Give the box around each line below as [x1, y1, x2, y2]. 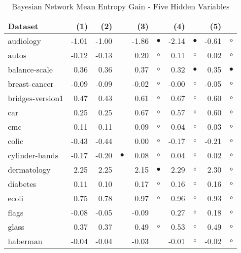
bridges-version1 [8, 92, 64, 104]
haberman [8, 235, 42, 247]
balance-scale [8, 64, 53, 75]
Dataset [8, 20, 39, 32]
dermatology [8, 164, 51, 175]
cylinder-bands [8, 149, 58, 161]
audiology [8, 35, 41, 46]
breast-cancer [8, 78, 54, 89]
